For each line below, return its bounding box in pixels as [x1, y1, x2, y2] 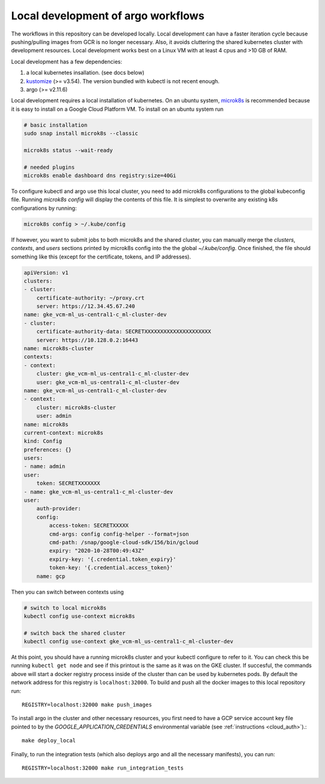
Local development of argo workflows [11, 9, 205, 22]
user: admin [36, 413, 72, 419]
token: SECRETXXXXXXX [36, 480, 101, 487]
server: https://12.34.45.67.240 [36, 303, 135, 310]
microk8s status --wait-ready [23, 146, 113, 154]
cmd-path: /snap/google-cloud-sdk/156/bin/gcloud [49, 539, 199, 545]
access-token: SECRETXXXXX [49, 522, 129, 529]
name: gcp [36, 572, 66, 580]
